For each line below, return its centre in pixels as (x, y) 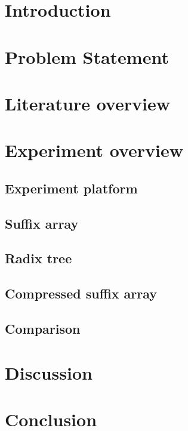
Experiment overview (94, 150)
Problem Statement (87, 56)
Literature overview (87, 103)
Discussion (49, 372)
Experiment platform (71, 188)
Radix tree (38, 258)
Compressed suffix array (81, 293)
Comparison (43, 329)
